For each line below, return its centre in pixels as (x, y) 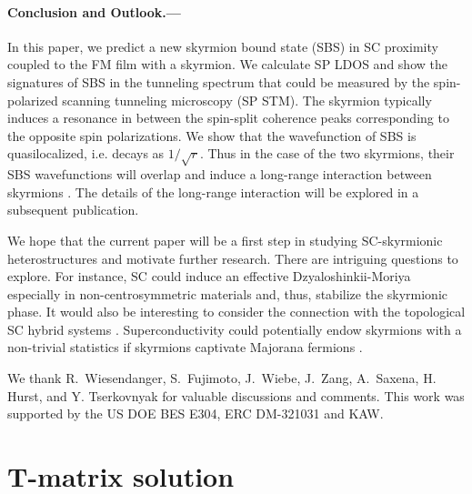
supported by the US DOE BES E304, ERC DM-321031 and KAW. (196, 413)
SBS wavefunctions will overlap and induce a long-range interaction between (220, 174)
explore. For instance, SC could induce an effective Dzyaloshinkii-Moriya (209, 276)
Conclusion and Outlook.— (94, 11)
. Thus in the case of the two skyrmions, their (327, 153)
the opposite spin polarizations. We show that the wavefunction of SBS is (212, 135)
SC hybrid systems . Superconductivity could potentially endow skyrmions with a (235, 329)
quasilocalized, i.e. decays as (86, 153)
